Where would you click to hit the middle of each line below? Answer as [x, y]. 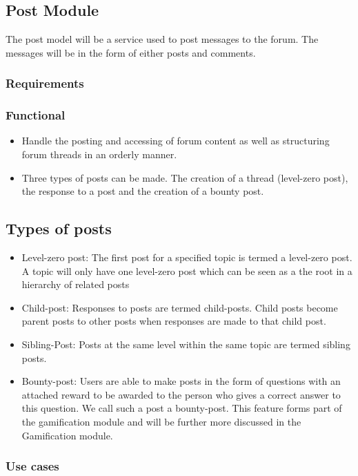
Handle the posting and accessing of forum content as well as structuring [176, 141]
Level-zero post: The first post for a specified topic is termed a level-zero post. [187, 257]
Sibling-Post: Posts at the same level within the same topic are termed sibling [186, 344]
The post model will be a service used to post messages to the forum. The [162, 39]
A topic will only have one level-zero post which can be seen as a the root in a [187, 270]
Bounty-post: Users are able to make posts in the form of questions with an [181, 381]
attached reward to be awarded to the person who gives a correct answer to [181, 394]
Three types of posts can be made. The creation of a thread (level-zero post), [185, 177]
